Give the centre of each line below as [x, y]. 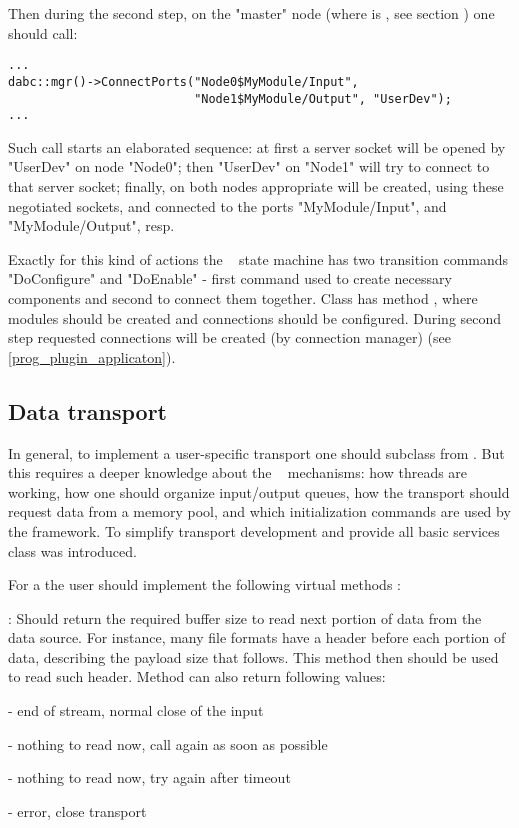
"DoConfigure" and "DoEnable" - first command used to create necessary [230, 278]
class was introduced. [72, 550]
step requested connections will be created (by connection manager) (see [229, 337]
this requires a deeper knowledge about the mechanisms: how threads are [238, 472]
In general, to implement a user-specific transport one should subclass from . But [256, 452]
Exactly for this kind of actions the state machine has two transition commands [258, 258]
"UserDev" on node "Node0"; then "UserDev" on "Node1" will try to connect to [249, 166]
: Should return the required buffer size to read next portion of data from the [245, 617]
